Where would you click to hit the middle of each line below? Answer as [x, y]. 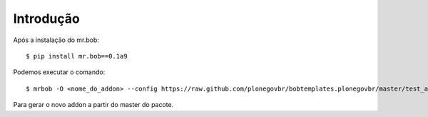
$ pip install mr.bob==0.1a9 [77, 56]
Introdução [46, 19]
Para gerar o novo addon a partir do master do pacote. [93, 105]
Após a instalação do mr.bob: [56, 40]
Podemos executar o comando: [59, 72]
